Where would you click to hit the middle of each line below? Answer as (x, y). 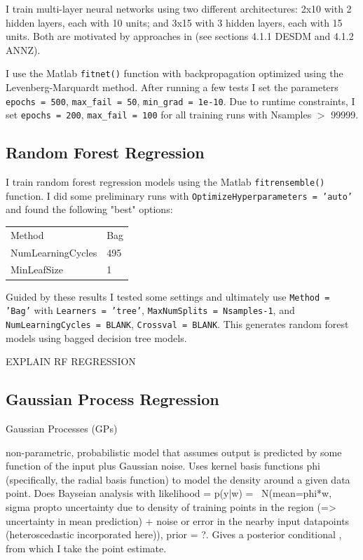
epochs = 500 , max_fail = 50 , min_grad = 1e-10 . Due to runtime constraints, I (180, 101)
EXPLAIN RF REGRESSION (71, 361)
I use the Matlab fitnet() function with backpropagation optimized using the (174, 73)
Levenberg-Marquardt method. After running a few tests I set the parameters (172, 87)
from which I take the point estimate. (86, 548)
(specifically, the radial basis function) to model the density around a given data (178, 479)
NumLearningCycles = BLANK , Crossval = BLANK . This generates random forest (177, 323)
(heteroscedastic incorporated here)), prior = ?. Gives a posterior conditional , (174, 534)
